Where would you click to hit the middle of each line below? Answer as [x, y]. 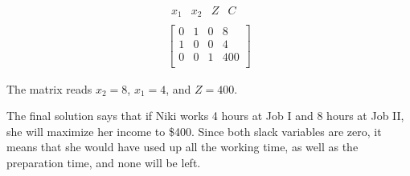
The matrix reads [49, 88]
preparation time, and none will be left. [104, 163]
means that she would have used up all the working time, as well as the [182, 147]
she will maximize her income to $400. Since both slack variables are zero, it [194, 131]
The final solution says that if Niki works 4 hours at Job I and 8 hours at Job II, [205, 116]
